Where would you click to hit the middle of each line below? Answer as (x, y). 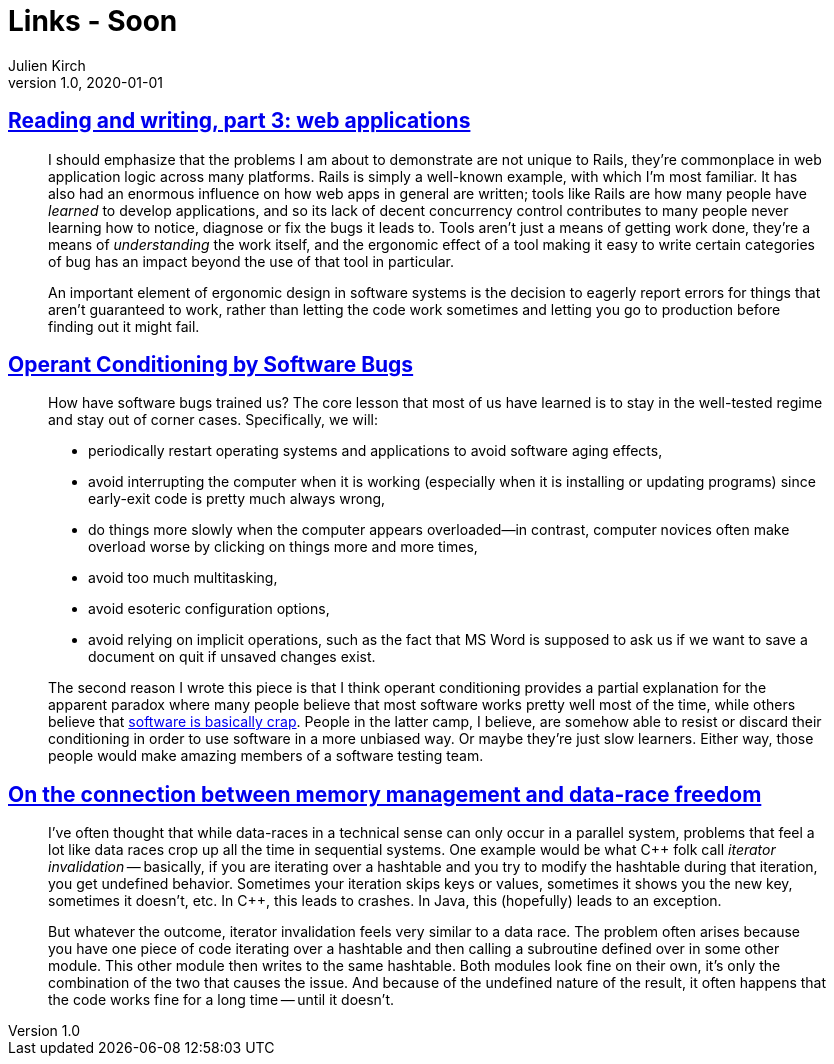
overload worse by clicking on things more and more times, (283, 547)
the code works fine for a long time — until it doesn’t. (221, 1000)
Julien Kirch (47, 65)
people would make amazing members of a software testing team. (266, 756)
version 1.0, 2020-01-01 (85, 82)
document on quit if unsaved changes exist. (232, 657)
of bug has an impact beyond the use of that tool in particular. (251, 261)
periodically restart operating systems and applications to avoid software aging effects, (375, 451)
